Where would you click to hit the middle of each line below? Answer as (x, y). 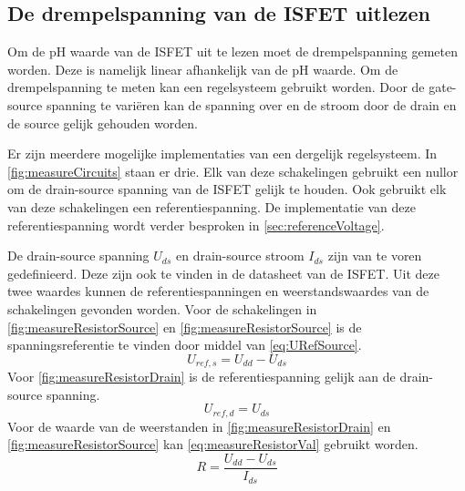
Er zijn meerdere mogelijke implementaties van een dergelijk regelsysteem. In (222, 153)
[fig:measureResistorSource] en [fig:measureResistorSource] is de (185, 327)
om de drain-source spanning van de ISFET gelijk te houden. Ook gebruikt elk (227, 189)
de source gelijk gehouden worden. (103, 123)
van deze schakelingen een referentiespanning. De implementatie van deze (212, 206)
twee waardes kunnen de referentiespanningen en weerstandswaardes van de (218, 291)
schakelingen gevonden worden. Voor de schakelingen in (162, 308)
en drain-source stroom (240, 256)
